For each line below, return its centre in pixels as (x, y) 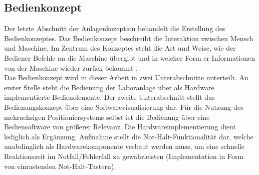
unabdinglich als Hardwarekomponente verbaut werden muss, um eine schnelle (124, 146)
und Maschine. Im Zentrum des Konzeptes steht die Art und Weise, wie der (120, 48)
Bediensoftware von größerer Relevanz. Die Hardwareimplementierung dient (120, 127)
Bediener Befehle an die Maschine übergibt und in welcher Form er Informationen (130, 57)
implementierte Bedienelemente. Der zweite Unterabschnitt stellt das (109, 97)
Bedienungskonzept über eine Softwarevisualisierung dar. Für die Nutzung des (124, 107)
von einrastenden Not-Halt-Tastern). (60, 166)
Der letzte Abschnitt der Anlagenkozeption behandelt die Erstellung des (115, 28)
